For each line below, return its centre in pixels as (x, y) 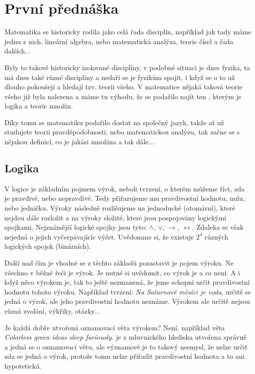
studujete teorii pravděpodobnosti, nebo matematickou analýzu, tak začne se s (122, 132)
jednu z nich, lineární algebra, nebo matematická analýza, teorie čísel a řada (119, 41)
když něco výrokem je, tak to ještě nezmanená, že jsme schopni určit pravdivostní (127, 282)
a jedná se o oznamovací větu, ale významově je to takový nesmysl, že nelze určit (126, 346)
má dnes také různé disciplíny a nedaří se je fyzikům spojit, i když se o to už (120, 77)
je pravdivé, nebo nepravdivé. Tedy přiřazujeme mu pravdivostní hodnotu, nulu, (125, 198)
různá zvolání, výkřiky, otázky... (52, 310)
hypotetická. (23, 365)
